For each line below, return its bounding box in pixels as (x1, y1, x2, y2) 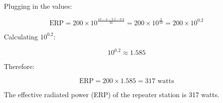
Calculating (4, 31, 38, 41)
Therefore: (4, 61, 35, 71)
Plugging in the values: (4, 1, 72, 11)
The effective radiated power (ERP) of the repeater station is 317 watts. (4, 89, 220, 99)
